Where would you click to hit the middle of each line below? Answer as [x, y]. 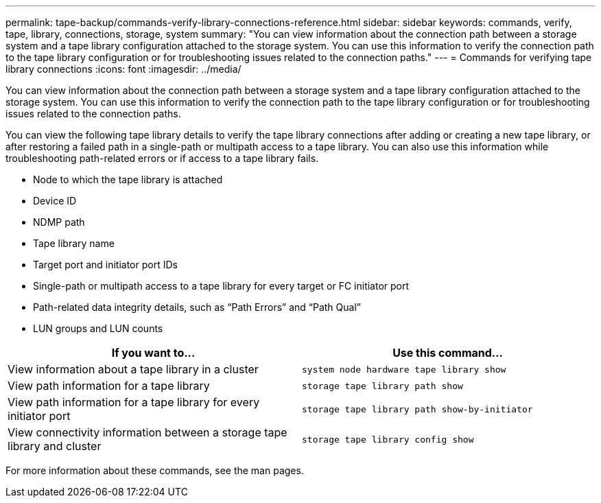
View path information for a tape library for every [134, 402]
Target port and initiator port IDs [105, 265]
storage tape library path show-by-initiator [417, 409]
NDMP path [59, 222]
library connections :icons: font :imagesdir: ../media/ [123, 69]
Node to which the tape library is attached [128, 179]
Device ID [55, 201]
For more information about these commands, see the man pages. [155, 470]
